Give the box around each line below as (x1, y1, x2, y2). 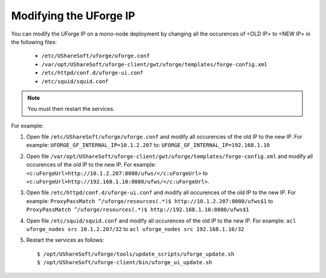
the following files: (11, 38, 57, 45)
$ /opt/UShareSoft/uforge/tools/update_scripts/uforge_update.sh (37, 250, 235, 257)
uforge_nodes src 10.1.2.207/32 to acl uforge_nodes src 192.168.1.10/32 (26, 225, 245, 232)
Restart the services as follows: (26, 236, 104, 244)
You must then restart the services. (27, 106, 115, 113)
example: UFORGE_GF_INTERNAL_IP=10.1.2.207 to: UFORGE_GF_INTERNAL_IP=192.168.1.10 (26, 142, 270, 149)
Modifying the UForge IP (11, 9, 135, 22)
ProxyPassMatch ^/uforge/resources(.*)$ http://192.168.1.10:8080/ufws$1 (26, 206, 250, 213)
